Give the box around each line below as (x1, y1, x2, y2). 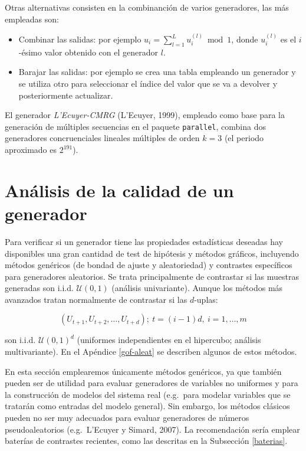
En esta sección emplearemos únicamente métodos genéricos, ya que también (5, 365, 282, 377)
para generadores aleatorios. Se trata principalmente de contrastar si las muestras (5, 270, 300, 282)
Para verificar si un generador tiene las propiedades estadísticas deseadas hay (5, 235, 283, 247)
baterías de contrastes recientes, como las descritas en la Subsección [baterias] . (5, 434, 288, 447)
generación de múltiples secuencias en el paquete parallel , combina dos (5, 120, 266, 132)
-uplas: (194, 293, 218, 305)
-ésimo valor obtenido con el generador (18, 45, 159, 58)
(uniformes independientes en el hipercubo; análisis (77, 334, 261, 346)
